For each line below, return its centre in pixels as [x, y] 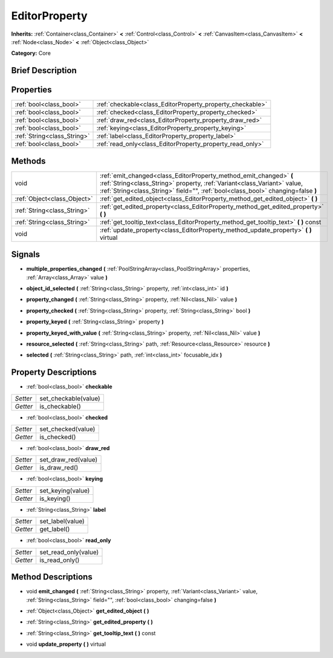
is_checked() [58, 437]
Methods [28, 161]
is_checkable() [60, 406]
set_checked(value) [67, 429]
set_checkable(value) [70, 398]
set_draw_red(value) [69, 460]
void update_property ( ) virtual [66, 644]
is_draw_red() [59, 468]
